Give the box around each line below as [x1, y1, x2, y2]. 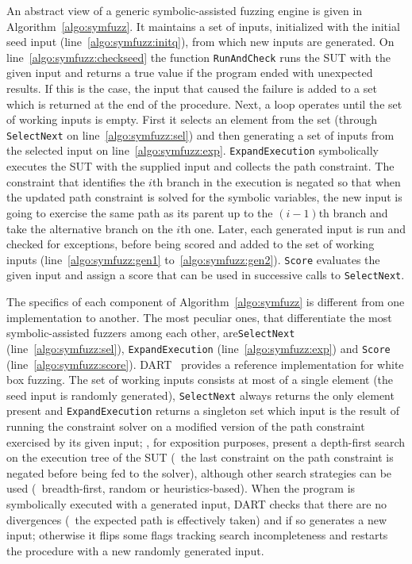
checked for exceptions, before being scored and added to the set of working [6, 236, 375, 252]
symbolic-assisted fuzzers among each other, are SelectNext [6, 324, 295, 341]
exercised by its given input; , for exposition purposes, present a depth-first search [6, 433, 406, 450]
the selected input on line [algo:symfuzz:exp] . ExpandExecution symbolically [6, 142, 379, 159]
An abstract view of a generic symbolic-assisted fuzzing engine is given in [6, 2, 363, 18]
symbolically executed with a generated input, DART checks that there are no [6, 495, 387, 512]
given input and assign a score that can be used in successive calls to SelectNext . [6, 267, 405, 283]
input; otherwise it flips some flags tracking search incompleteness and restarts [6, 527, 388, 543]
